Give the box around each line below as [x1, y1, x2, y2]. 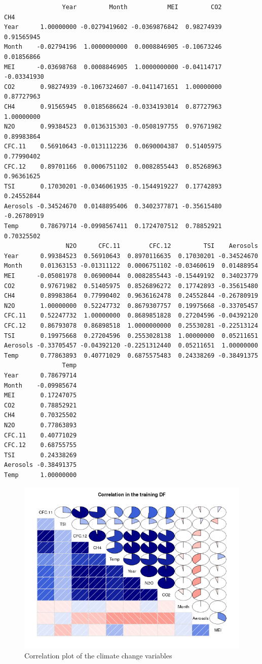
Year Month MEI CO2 [62, 4, 222, 11]
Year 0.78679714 [4, 371, 77, 379]
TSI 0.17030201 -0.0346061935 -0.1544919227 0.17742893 [4, 182, 222, 190]
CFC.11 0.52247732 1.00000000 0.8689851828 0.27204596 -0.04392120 [4, 312, 258, 320]
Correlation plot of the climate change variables [24, 650, 172, 661]
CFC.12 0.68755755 [4, 441, 77, 449]
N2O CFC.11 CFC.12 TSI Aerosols [65, 242, 258, 250]
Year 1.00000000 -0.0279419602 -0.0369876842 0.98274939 [4, 23, 222, 31]
